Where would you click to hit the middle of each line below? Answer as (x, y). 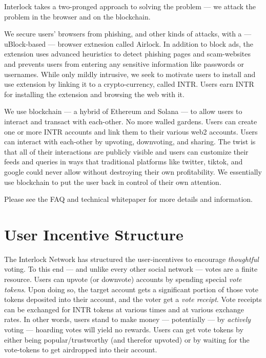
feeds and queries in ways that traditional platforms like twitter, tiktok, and (124, 162)
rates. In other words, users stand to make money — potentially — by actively (128, 319)
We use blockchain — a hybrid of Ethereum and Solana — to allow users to (123, 111)
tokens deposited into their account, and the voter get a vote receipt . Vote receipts (133, 299)
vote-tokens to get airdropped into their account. (81, 350)
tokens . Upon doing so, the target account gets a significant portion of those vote (131, 289)
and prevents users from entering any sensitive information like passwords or (124, 63)
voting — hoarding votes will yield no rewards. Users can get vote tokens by (124, 329)
